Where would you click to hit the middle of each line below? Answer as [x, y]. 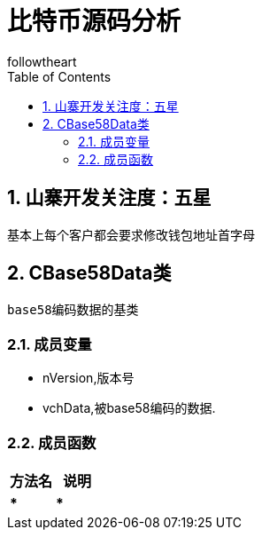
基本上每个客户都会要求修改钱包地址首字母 [131, 234]
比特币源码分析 [94, 21]
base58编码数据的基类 [73, 310]
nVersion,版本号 [89, 378]
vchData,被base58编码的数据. [129, 408]
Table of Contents [59, 76]
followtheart [42, 61]
